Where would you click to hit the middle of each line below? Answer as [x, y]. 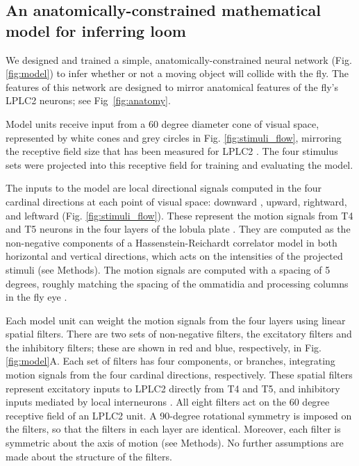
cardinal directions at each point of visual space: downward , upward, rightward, [176, 201]
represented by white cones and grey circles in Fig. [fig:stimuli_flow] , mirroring [174, 137]
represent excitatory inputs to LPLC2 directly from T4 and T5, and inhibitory [173, 388]
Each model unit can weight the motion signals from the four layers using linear [176, 320]
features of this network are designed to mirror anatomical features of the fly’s [172, 86]
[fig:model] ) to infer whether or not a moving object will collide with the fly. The [177, 73]
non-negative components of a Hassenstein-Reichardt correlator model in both [172, 242]
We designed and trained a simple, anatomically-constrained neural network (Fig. [179, 59]
